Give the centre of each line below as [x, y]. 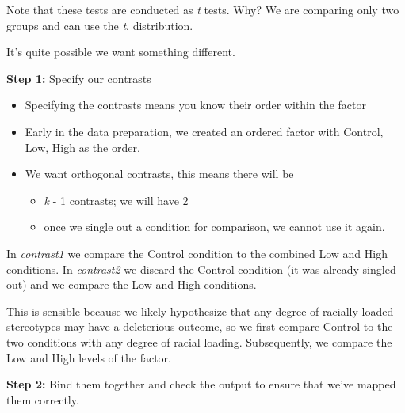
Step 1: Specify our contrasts [79, 78]
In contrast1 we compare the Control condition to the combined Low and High [197, 253]
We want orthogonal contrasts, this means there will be [159, 174]
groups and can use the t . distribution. [100, 25]
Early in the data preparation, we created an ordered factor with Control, [204, 131]
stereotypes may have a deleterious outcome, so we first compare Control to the [200, 326]
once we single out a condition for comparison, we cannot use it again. [214, 227]
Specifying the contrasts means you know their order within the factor [195, 105]
